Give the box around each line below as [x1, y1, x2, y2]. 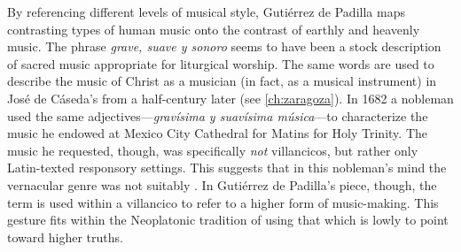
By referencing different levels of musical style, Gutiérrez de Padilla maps [7, 3, 405, 20]
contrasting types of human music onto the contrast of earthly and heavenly [7, 19, 420, 38]
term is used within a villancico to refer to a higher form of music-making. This [7, 193, 439, 211]
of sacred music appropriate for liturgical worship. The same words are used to [7, 54, 434, 73]
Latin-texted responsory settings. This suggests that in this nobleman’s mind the [7, 158, 447, 177]
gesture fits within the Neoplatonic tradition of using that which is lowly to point [7, 210, 449, 229]
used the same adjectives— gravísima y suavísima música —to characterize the [7, 106, 428, 125]
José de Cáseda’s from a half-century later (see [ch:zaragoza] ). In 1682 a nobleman [7, 88, 454, 107]
